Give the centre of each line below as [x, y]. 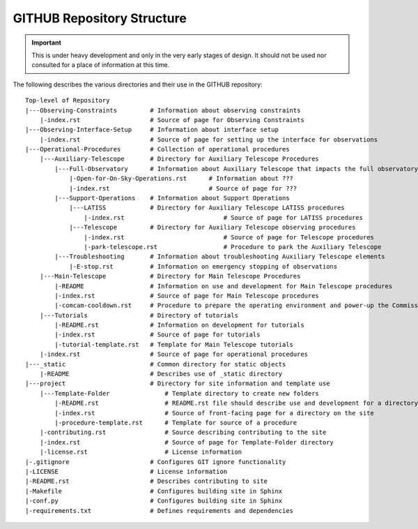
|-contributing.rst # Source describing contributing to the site [183, 432]
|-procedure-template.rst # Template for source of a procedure [176, 423]
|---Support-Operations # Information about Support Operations [172, 198]
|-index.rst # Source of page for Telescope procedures [229, 237]
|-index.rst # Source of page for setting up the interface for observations [209, 139]
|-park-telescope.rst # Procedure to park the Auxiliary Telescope [233, 247]
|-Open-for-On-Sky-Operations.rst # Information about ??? [181, 179]
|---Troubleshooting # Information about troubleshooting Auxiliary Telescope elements [220, 257]
